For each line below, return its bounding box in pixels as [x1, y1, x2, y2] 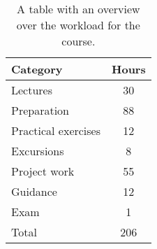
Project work [11, 163, 75, 179]
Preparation [11, 102, 70, 118]
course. [61, 33, 96, 49]
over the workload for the [16, 17, 140, 33]
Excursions [11, 143, 64, 159]
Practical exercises [11, 122, 101, 138]
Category [11, 61, 63, 77]
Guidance [11, 183, 57, 199]
